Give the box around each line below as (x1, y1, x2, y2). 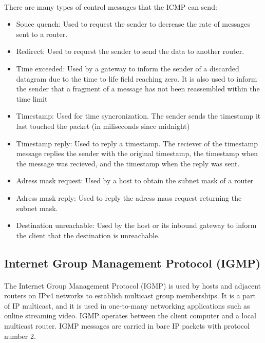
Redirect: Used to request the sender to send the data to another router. (16, 46, 244, 56)
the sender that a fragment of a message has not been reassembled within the (16, 83, 260, 94)
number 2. (4, 330, 36, 341)
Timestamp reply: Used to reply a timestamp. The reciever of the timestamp (16, 138, 258, 148)
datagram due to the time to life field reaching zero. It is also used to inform (16, 73, 257, 84)
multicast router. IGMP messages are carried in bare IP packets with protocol (4, 320, 250, 331)
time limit (16, 93, 48, 104)
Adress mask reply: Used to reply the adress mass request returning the (16, 192, 242, 203)
